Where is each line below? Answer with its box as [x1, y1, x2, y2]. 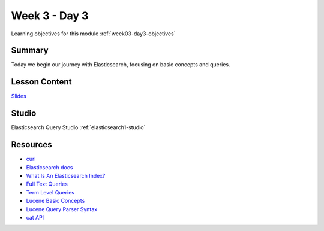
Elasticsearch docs [26, 163, 73, 171]
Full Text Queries [26, 180, 68, 188]
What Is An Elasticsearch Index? [26, 172, 106, 179]
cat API [26, 214, 44, 221]
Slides [11, 93, 26, 100]
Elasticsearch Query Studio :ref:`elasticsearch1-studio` [11, 124, 146, 131]
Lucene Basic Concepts [26, 197, 85, 205]
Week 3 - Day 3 [11, 9, 89, 22]
